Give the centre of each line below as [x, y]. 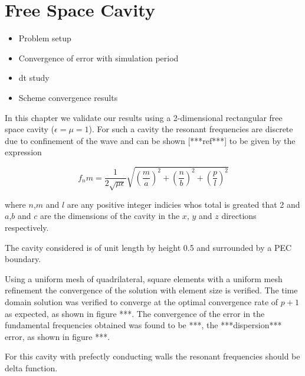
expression [23, 152]
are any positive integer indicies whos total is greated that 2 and [183, 204]
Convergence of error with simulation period [99, 58]
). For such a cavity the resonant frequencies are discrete [191, 129]
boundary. [23, 259]
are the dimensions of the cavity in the [110, 216]
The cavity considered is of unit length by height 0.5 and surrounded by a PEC [148, 247]
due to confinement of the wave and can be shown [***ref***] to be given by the [150, 140]
